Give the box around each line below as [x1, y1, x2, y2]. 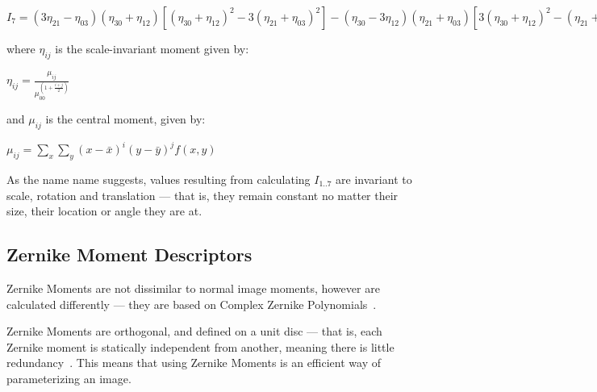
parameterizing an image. [6, 369, 132, 386]
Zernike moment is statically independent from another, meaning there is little [6, 338, 395, 355]
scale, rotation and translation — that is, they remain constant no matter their [6, 186, 399, 203]
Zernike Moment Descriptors [6, 242, 253, 267]
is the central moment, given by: [45, 110, 206, 127]
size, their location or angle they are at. [6, 202, 202, 219]
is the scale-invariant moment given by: [55, 40, 249, 56]
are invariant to [336, 171, 412, 188]
